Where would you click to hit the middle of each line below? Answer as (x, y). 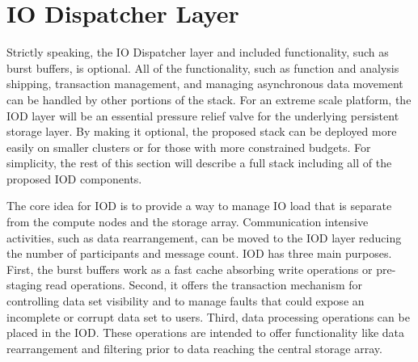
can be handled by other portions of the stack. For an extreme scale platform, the (209, 99)
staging (24, 285)
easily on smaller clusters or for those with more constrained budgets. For (189, 147)
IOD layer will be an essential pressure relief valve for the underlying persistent (203, 115)
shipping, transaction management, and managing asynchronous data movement (205, 84)
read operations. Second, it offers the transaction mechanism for (204, 285)
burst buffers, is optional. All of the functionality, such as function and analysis (203, 67)
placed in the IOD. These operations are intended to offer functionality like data (206, 333)
